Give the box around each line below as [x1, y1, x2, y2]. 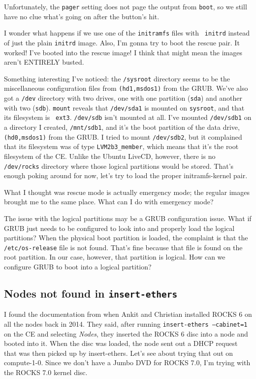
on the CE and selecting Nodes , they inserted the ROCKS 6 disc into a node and [4, 328, 248, 339]
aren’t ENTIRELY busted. [4, 57, 84, 67]
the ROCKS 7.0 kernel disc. [4, 367, 88, 378]
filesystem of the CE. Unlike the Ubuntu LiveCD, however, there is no [4, 151, 216, 161]
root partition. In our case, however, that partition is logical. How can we [4, 252, 225, 262]
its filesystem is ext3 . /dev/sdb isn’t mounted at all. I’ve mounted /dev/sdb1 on [4, 112, 252, 122]
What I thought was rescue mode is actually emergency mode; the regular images [4, 187, 250, 197]
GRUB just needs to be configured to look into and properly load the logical [4, 223, 235, 233]
